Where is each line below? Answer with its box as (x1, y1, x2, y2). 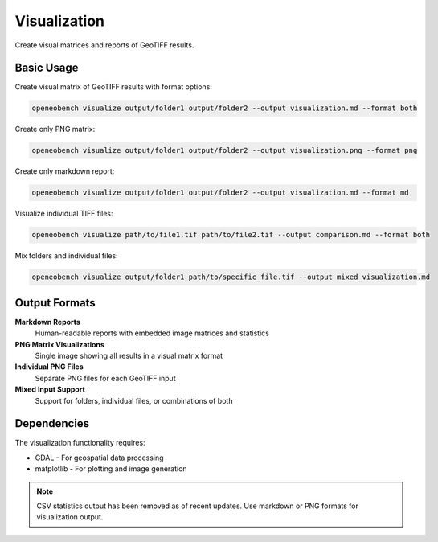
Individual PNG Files (14, 362, 84, 372)
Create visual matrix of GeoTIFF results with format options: (14, 82, 213, 92)
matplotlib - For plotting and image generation (35, 464, 188, 474)
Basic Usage (14, 61, 79, 75)
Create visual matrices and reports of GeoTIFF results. (14, 40, 194, 50)
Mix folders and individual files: (14, 251, 118, 261)
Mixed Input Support (14, 384, 86, 394)
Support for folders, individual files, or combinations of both (35, 396, 233, 405)
